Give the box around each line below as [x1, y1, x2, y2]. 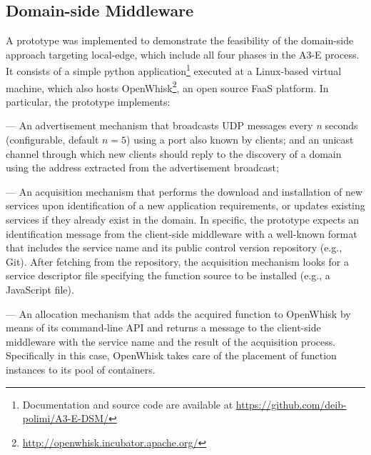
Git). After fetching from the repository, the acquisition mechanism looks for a [6, 254, 349, 269]
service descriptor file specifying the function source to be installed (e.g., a [6, 268, 330, 283]
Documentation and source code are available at [22, 396, 233, 411]
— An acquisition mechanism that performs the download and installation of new [6, 184, 363, 199]
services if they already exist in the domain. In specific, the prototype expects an [6, 212, 360, 227]
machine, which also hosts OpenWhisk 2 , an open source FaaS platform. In [6, 78, 329, 95]
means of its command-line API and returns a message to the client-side [6, 320, 321, 335]
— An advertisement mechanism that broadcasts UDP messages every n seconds [6, 118, 358, 133]
